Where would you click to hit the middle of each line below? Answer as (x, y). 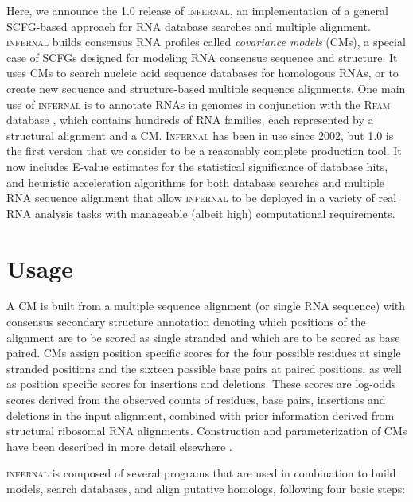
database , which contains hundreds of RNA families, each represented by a (190, 120)
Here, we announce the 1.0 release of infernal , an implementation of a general (197, 10)
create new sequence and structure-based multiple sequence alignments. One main (206, 88)
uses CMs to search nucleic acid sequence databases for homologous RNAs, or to (203, 73)
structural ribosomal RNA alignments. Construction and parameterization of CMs (207, 431)
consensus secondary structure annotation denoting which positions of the (186, 322)
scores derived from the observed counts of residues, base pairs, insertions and (196, 399)
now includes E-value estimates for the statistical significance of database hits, (197, 166)
